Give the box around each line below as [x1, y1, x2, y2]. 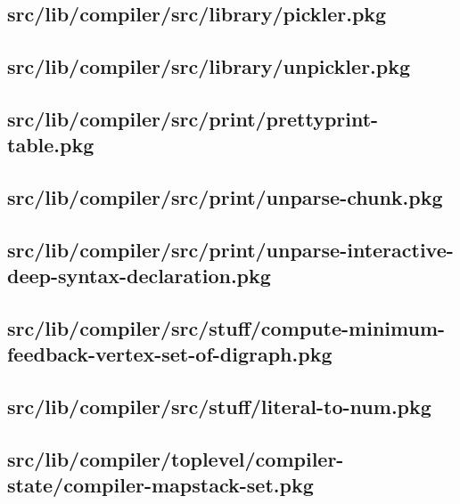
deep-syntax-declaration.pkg [7, 262, 271, 289]
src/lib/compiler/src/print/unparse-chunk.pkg [7, 183, 443, 211]
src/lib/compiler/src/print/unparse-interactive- [7, 235, 454, 263]
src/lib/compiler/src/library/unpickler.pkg [7, 53, 411, 80]
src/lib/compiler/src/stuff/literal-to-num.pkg [7, 393, 431, 420]
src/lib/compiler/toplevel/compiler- [7, 445, 344, 473]
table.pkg [7, 131, 94, 159]
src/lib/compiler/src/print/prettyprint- [7, 104, 379, 132]
